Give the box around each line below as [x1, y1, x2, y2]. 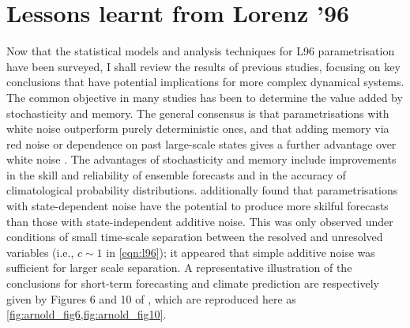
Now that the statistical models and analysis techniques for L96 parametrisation [6, 43, 395, 59]
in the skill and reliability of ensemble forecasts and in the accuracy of [6, 166, 346, 183]
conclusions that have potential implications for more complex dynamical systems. [6, 74, 404, 90]
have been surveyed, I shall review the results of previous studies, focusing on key [6, 58, 401, 74]
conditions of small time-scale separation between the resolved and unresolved [6, 228, 383, 245]
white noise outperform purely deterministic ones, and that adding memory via [6, 120, 389, 137]
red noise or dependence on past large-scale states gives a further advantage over [6, 135, 397, 152]
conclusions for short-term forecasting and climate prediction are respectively [6, 275, 379, 292]
